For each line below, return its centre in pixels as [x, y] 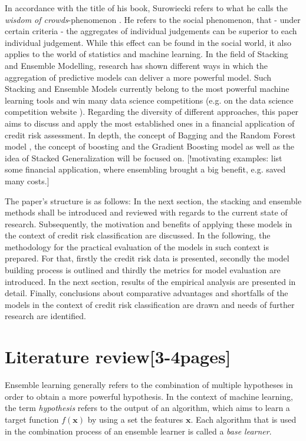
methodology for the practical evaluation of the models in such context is [137, 246]
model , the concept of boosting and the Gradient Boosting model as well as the [150, 146]
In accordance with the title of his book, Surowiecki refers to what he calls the [146, 8]
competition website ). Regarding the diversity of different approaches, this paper [152, 112]
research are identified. [45, 316]
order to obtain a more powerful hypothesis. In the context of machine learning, [149, 396]
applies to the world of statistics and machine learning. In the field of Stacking [147, 54]
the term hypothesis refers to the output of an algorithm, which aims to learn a [147, 408]
